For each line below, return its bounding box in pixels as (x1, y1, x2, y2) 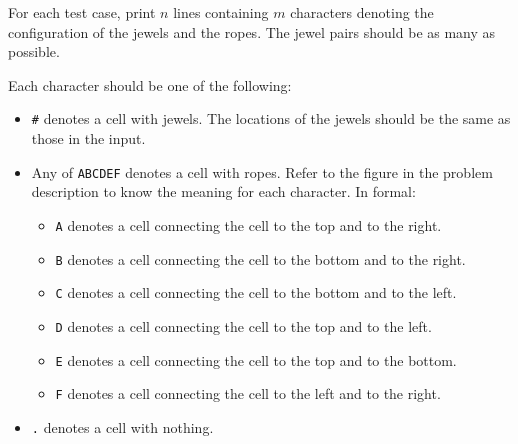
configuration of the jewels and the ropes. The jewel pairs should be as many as (8, 21, 496, 42)
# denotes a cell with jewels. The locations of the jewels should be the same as (31, 108, 511, 129)
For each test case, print (8, 2, 156, 22)
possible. (8, 41, 60, 62)
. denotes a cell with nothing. (31, 416, 214, 437)
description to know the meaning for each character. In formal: (31, 181, 416, 202)
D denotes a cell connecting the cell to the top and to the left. (55, 315, 432, 336)
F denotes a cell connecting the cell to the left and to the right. (55, 383, 441, 404)
